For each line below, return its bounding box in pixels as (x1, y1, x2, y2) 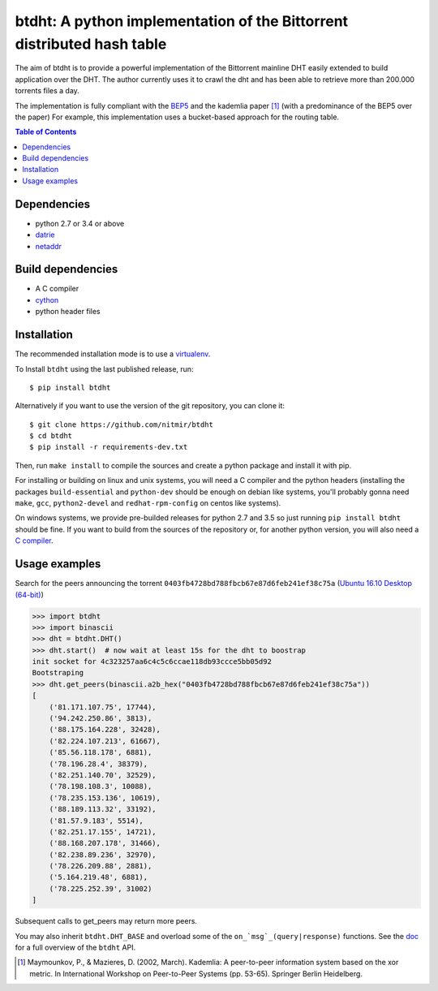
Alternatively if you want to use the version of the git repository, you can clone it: (15, 401, 286, 411)
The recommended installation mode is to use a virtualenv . (15, 349, 211, 359)
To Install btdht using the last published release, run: (15, 364, 194, 373)
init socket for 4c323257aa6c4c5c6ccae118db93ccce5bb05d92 (32, 657, 272, 666)
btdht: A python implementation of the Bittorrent (15, 12, 349, 30)
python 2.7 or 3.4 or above (35, 218, 125, 228)
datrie (35, 230, 55, 239)
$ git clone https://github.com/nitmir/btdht (29, 420, 214, 429)
